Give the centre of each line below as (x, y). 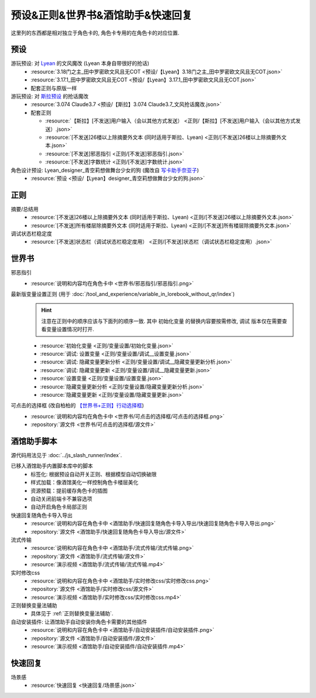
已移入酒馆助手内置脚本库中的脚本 (52, 466)
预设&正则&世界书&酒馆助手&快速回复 (102, 15)
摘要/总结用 (25, 209)
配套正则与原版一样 (54, 88)
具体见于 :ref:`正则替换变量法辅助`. (72, 614)
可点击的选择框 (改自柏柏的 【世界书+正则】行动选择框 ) (78, 406)
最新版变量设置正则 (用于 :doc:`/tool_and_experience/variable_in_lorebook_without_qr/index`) (123, 294)
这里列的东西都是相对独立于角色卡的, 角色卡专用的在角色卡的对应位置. (95, 33)
